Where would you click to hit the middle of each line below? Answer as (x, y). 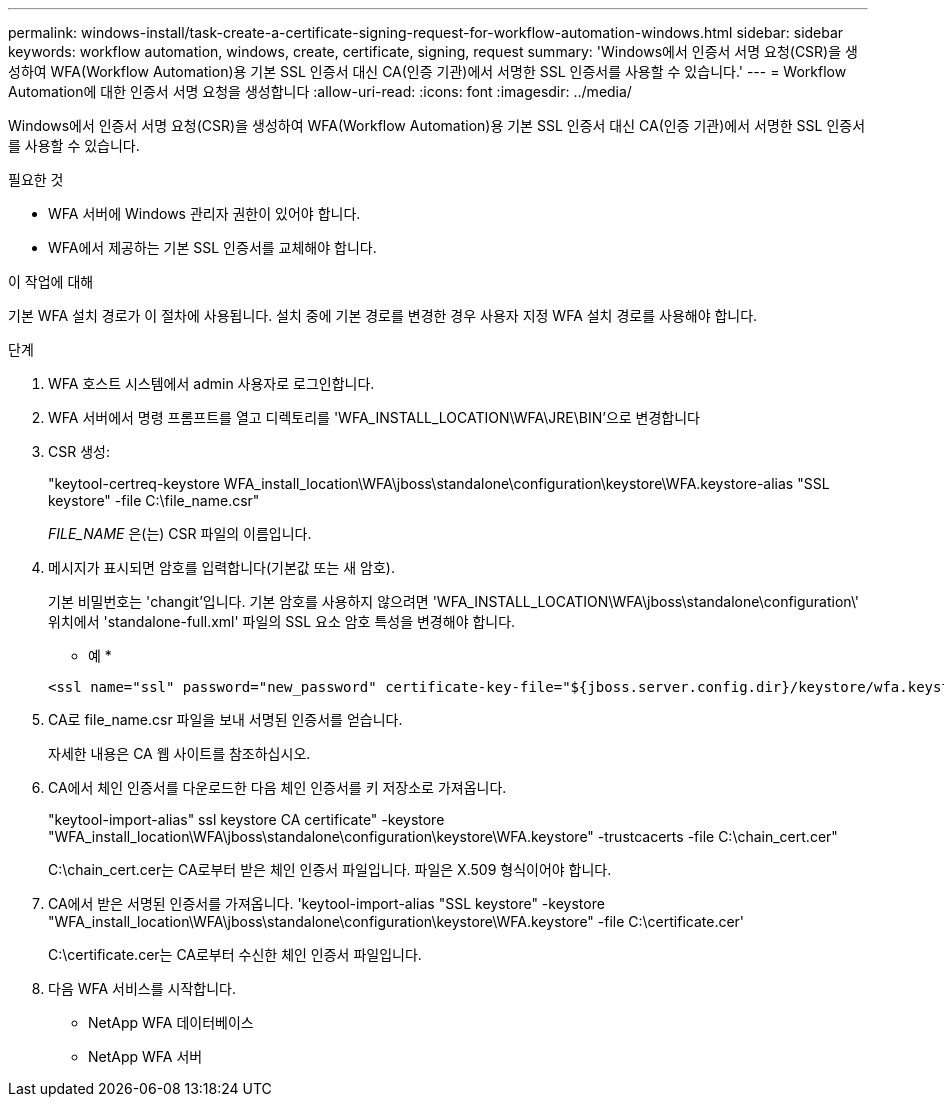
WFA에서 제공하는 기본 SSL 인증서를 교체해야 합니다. (212, 247)
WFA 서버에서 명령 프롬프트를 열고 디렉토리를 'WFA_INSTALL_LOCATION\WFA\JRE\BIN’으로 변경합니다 (374, 417)
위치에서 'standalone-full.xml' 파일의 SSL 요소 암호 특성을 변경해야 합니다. (282, 621)
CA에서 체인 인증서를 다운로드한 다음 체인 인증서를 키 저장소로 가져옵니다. (277, 787)
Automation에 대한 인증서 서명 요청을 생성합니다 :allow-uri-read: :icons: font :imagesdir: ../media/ (320, 91)
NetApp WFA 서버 (145, 1056)
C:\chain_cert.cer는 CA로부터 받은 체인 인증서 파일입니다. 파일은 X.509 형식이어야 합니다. (330, 869)
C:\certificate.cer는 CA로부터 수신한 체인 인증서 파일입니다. (235, 954)
